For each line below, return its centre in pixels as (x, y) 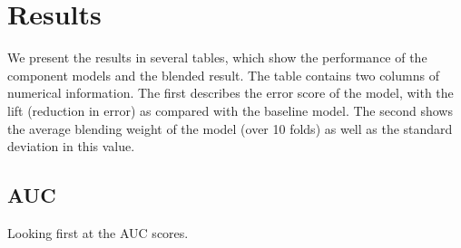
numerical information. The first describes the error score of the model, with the (230, 93)
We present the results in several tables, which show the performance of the (217, 57)
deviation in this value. (71, 146)
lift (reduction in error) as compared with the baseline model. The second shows (230, 110)
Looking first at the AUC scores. (98, 232)
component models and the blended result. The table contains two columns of (223, 75)
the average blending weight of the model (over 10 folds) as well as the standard (230, 128)
